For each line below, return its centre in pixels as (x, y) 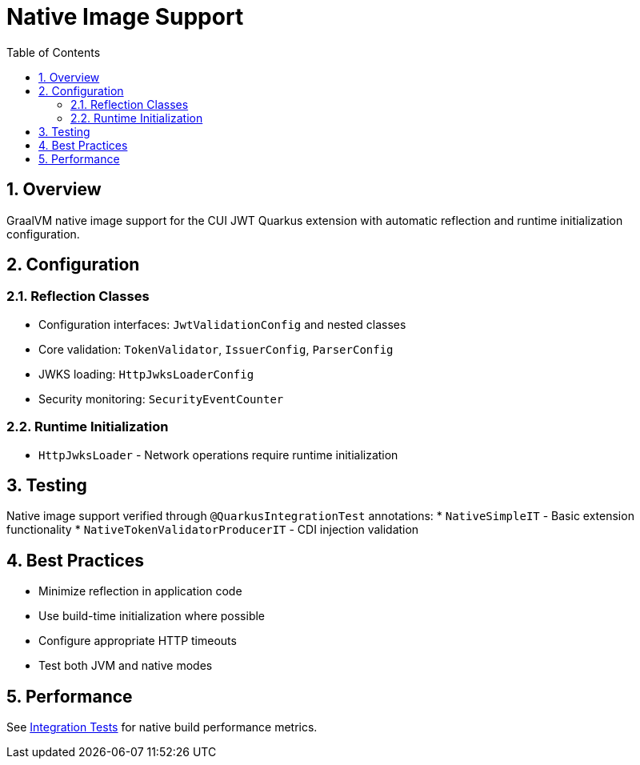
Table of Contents (54, 52)
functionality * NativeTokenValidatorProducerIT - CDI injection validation (213, 530)
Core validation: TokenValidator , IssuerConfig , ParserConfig (216, 349)
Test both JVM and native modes (126, 666)
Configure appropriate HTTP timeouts (138, 641)
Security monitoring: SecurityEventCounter (161, 399)
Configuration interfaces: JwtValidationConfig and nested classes (222, 324)
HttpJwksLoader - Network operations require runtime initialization (218, 455)
